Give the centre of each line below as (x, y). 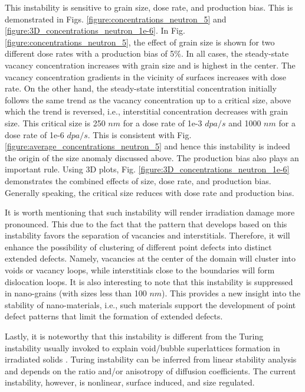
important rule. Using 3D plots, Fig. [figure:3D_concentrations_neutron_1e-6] (147, 169)
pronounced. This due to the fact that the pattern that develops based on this (146, 223)
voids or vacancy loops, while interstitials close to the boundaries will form (140, 270)
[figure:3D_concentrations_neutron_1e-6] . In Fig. (95, 30)
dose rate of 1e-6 (35, 134)
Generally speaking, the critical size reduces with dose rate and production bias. (150, 192)
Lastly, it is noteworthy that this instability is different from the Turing (134, 336)
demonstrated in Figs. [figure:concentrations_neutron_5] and (116, 19)
